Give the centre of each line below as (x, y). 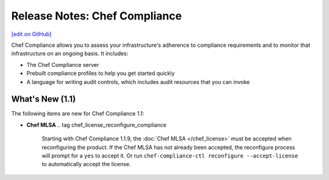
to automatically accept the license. (86, 164)
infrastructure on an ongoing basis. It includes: (70, 54)
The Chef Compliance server (63, 64)
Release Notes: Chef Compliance (97, 16)
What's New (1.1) (44, 99)
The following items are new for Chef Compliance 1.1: (78, 114)
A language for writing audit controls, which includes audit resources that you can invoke (138, 81)
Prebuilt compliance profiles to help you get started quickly (101, 74)
